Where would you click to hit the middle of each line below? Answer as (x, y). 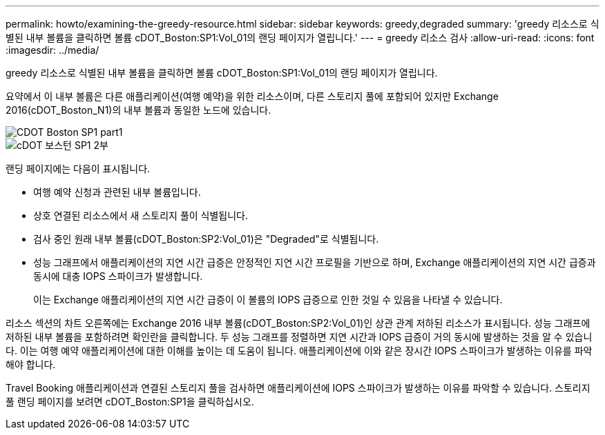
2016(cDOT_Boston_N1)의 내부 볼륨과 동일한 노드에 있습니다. (138, 110)
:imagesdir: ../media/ (52, 50)
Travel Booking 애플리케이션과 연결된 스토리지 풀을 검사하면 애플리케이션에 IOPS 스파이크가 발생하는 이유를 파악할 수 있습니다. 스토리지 (298, 388)
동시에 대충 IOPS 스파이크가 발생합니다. (118, 276)
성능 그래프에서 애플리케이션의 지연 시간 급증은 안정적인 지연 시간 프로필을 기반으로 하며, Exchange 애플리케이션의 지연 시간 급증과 (315, 262)
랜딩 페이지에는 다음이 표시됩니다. (78, 169)
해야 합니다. (31, 364)
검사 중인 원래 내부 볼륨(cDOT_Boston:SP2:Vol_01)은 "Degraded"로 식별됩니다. (206, 239)
